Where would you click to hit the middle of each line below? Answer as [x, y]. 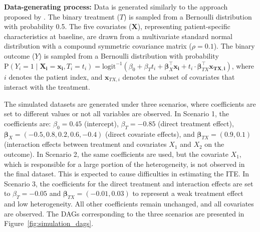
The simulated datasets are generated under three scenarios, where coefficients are [130, 103]
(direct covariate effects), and [150, 134]
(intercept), [101, 123]
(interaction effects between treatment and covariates [85, 144]
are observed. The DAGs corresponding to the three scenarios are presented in [124, 213]
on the [214, 144]
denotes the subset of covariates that [179, 76]
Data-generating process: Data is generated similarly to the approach [116, 7]
